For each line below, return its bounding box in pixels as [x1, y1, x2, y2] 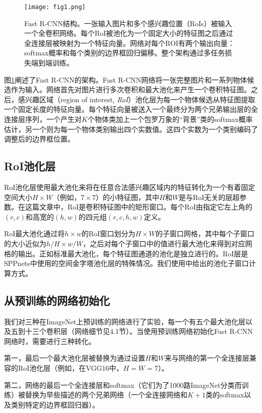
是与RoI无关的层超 [178, 191, 240, 202]
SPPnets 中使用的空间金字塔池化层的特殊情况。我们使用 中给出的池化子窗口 [4, 258, 249, 268]
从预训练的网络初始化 [4, 292, 110, 308]
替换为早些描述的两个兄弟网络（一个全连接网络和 [25, 389, 187, 400]
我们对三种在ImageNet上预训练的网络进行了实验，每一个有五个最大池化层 [4, 316, 246, 326]
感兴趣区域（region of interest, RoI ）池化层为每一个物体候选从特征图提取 [18, 94, 255, 104]
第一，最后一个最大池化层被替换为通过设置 [4, 353, 145, 363]
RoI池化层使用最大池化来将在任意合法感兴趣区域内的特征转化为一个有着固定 [4, 181, 255, 192]
